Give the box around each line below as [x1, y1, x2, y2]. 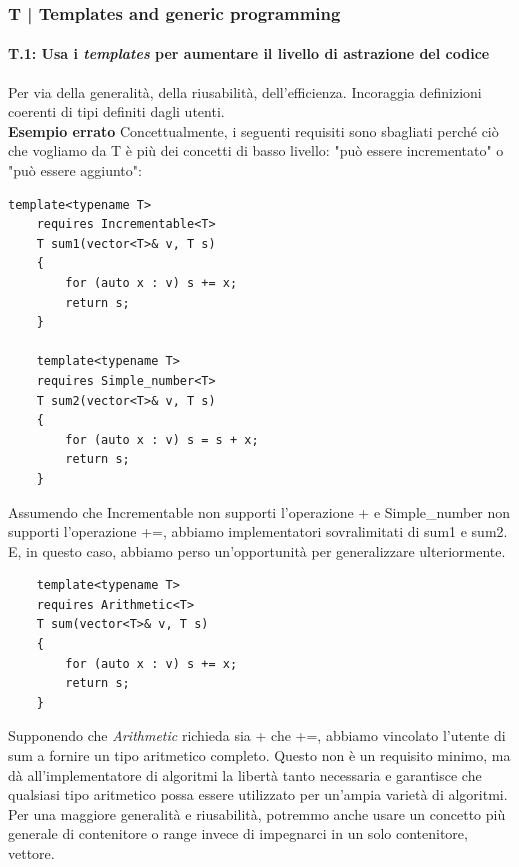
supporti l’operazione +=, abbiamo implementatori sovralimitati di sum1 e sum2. [8, 521, 508, 542]
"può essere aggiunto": [8, 160, 142, 181]
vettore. [8, 843, 55, 864]
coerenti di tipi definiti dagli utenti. [8, 101, 225, 122]
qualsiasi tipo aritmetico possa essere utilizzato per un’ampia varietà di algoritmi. [8, 784, 508, 805]
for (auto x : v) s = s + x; [65, 432, 259, 447]
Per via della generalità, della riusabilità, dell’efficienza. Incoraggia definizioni [8, 81, 482, 102]
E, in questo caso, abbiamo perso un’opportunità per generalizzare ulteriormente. [8, 540, 506, 561]
